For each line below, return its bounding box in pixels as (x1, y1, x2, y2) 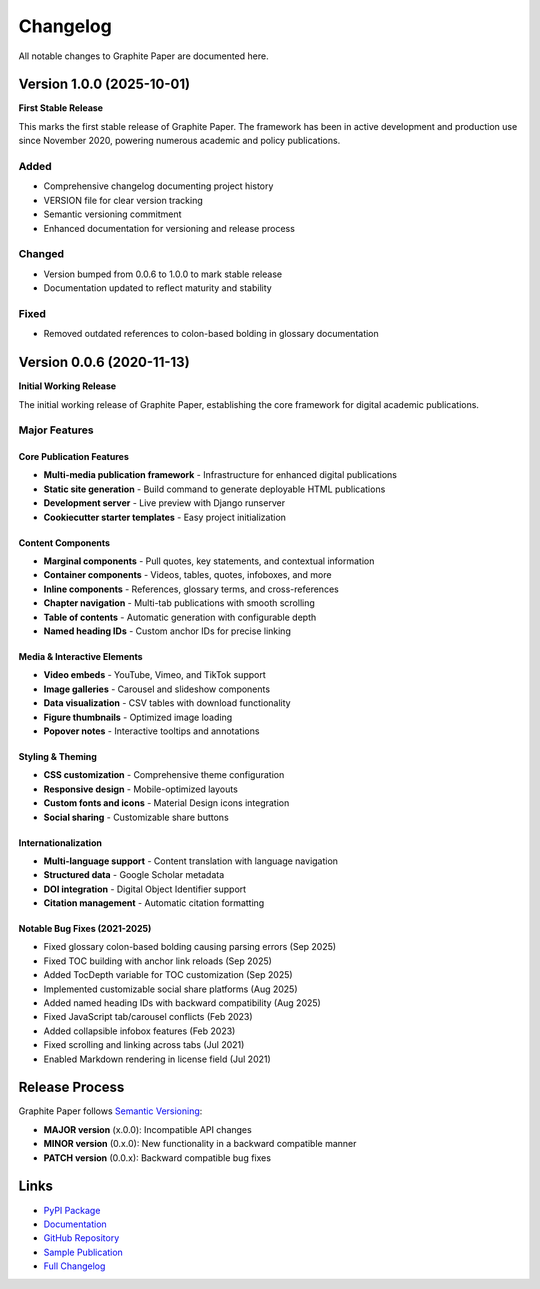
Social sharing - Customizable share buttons (43, 811, 229, 823)
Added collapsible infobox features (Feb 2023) (43, 1025, 236, 1037)
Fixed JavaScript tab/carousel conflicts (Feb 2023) (43, 1011, 254, 1023)
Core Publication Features (18, 451, 129, 463)
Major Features (18, 423, 94, 437)
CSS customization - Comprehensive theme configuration (43, 769, 285, 781)
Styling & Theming (18, 750, 97, 762)
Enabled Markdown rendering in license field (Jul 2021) (43, 1053, 272, 1065)
